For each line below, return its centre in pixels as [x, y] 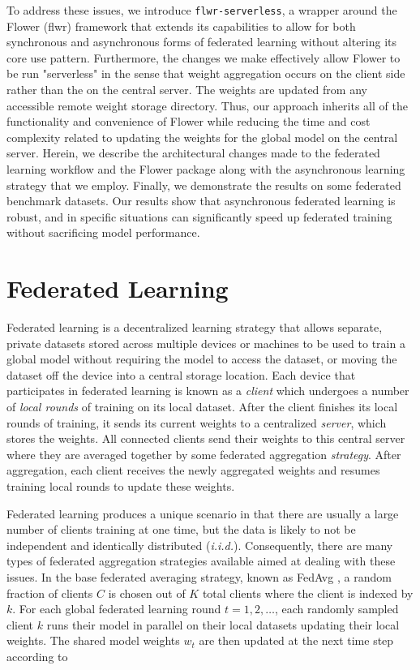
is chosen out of [147, 593]
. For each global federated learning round [117, 609]
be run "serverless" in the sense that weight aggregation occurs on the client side [206, 73]
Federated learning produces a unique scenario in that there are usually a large [203, 513]
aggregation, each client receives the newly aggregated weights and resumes [193, 470]
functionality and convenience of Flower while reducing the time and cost [189, 121]
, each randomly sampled [336, 609]
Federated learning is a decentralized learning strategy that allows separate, [195, 327]
